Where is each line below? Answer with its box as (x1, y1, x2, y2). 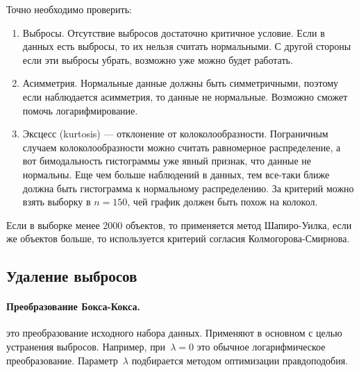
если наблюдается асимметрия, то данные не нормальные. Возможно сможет (22, 89, 348, 103)
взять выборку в (22, 194, 91, 209)
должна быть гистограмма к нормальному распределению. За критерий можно (22, 180, 354, 195)
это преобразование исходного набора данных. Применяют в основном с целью (6, 325, 342, 340)
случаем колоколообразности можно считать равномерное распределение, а (22, 139, 341, 154)
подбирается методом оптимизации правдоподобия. (131, 353, 349, 367)
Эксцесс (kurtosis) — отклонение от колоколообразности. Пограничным (22, 126, 328, 141)
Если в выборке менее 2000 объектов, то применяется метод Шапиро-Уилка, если (6, 217, 352, 232)
